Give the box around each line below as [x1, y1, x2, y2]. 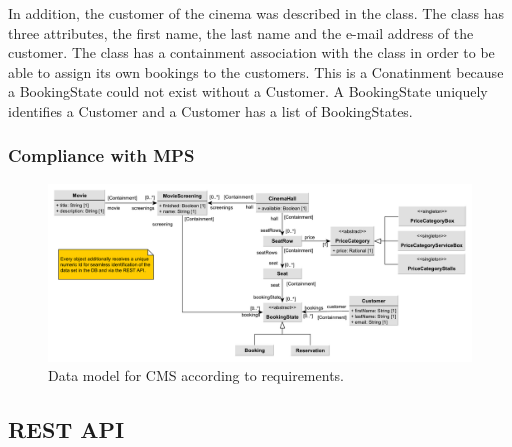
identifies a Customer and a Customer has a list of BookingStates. [8, 100, 413, 121]
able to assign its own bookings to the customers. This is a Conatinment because [8, 61, 504, 82]
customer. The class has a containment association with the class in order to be [8, 42, 495, 63]
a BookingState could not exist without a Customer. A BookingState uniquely [8, 81, 488, 102]
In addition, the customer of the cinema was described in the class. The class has [8, 3, 505, 23]
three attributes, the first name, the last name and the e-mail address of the [8, 22, 474, 43]
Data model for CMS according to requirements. [48, 365, 344, 386]
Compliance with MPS [8, 143, 195, 168]
